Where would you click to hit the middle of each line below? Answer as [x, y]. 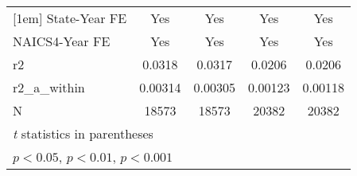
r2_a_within [49, 87]
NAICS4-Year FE [62, 41]
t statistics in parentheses [83, 133]
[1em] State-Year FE [70, 18]
